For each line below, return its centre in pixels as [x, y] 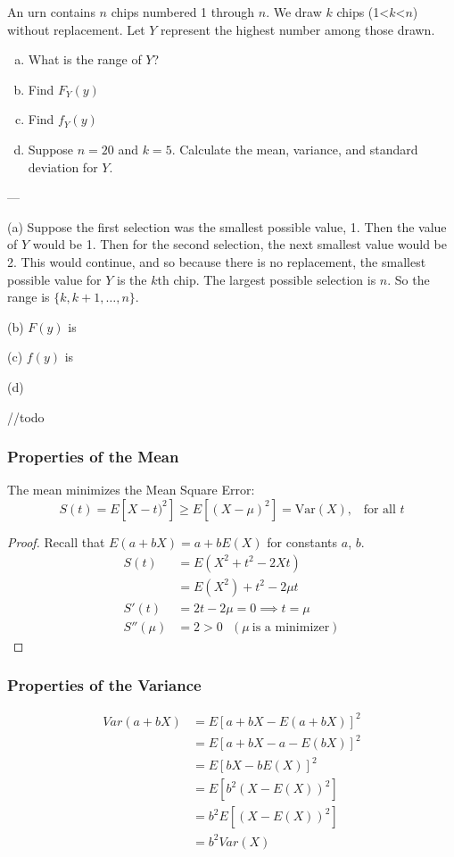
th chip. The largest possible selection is [267, 279]
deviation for [63, 166]
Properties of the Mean [93, 457]
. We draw [294, 12]
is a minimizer [291, 627]
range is [29, 297]
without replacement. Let [76, 29]
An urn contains [51, 12]
